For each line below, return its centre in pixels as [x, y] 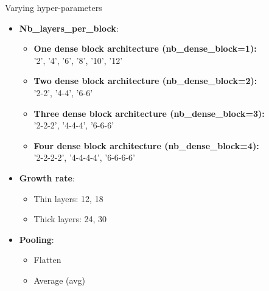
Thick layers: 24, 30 [70, 219]
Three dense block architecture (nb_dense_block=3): [149, 113]
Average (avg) [60, 280]
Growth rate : [47, 177]
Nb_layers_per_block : [69, 28]
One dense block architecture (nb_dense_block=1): [145, 48]
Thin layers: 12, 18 [68, 198]
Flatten [47, 260]
